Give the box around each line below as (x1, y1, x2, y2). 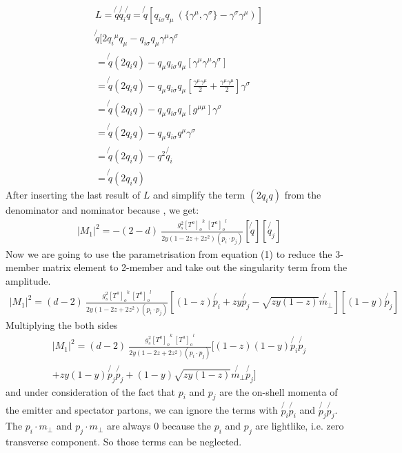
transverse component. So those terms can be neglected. (6, 434, 242, 449)
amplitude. (6, 273, 51, 288)
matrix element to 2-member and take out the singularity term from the (42, 260, 348, 274)
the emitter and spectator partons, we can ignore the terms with (6, 403, 278, 417)
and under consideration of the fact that (6, 384, 175, 399)
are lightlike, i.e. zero (255, 419, 344, 433)
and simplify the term (153, 187, 245, 201)
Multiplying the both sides (6, 317, 118, 332)
